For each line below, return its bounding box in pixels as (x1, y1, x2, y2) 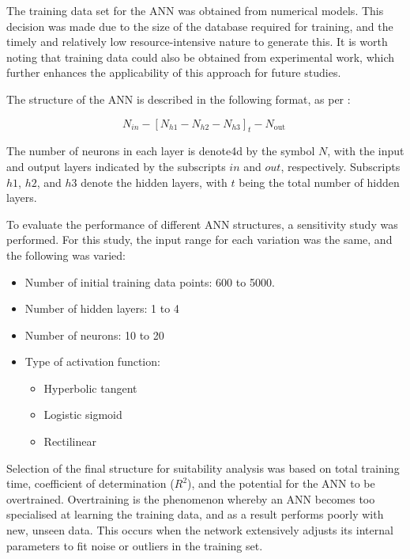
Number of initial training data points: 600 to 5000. (24, 273, 275, 290)
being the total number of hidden (239, 173, 400, 190)
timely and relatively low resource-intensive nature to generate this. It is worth (6, 33, 388, 50)
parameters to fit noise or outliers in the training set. (6, 537, 263, 553)
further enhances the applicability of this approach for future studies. (6, 64, 341, 81)
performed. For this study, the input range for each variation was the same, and (6, 231, 393, 248)
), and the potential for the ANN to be (187, 475, 375, 492)
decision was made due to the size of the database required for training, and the (6, 17, 393, 34)
